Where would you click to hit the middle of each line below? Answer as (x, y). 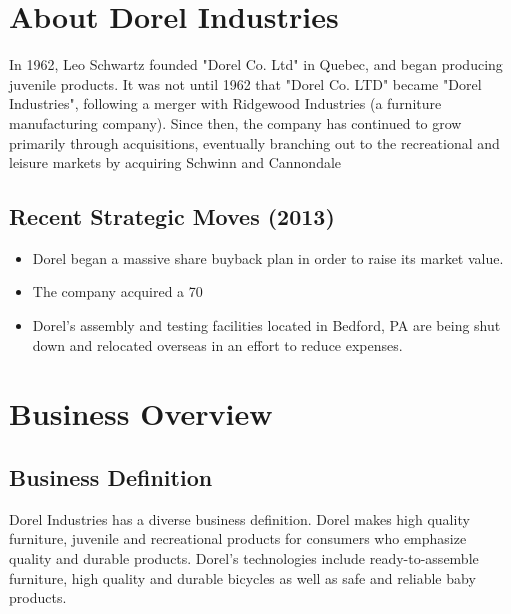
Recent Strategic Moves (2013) (172, 216)
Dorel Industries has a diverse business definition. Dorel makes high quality (239, 518)
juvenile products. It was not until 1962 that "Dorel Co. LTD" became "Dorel (245, 83)
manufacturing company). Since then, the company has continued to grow (235, 122)
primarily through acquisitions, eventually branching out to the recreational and (254, 142)
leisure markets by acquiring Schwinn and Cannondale (175, 162)
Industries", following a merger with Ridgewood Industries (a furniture (225, 103)
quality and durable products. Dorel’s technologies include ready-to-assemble (244, 558)
